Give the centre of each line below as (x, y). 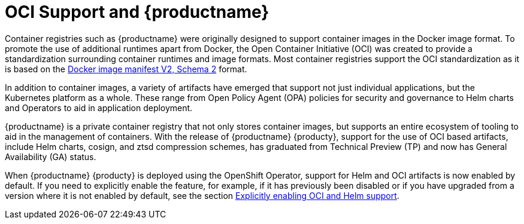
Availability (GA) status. (51, 157)
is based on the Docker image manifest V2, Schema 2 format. (126, 69)
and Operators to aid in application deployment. (99, 108)
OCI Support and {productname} (137, 12)
